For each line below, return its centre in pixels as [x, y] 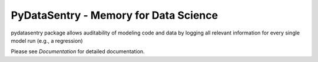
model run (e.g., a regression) [47, 40]
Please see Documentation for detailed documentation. [78, 51]
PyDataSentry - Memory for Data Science [114, 15]
